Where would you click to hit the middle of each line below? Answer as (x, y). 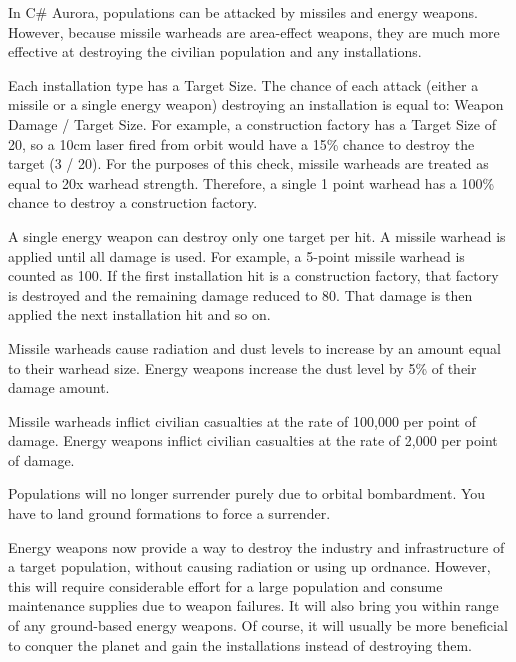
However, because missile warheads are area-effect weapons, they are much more (254, 31)
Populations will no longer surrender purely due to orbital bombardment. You (247, 493)
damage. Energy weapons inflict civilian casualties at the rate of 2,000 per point (253, 440)
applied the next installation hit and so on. (139, 314)
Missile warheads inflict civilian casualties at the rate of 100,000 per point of (242, 420)
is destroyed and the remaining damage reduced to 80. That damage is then (240, 294)
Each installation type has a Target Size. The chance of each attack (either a (243, 84)
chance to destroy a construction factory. (133, 202)
